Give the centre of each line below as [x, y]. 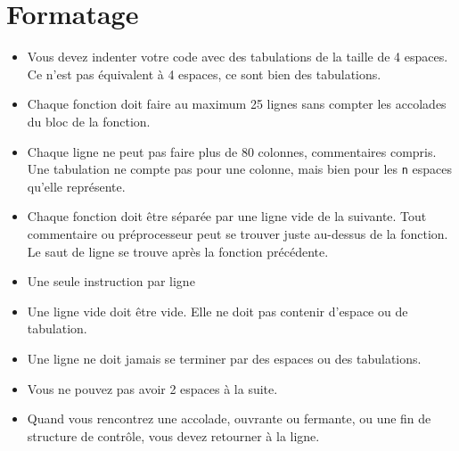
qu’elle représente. [76, 186]
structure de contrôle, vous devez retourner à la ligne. [173, 435]
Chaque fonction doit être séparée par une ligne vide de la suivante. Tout [227, 216]
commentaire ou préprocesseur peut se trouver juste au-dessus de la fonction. [238, 233]
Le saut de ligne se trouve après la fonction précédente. [178, 251]
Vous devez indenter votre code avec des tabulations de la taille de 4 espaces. [238, 57]
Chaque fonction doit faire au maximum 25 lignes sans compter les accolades [237, 104]
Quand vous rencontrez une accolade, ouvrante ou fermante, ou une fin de [229, 418]
